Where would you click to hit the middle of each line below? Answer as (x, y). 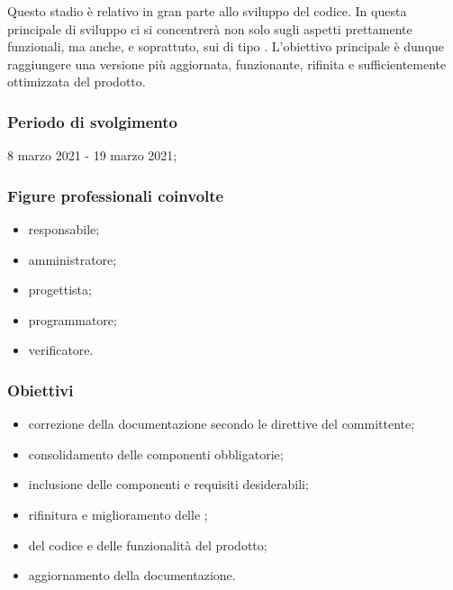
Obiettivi (41, 390)
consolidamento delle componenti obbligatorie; (156, 454)
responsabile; (64, 229)
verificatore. (61, 350)
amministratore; (72, 259)
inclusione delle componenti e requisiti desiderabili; (168, 484)
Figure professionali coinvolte (116, 195)
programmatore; (72, 319)
